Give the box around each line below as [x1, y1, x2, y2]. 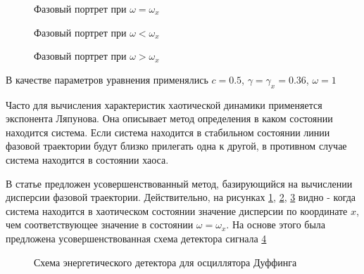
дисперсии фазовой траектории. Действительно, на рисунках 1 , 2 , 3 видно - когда [6, 190, 356, 204]
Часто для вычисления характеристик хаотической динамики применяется [6, 97, 322, 112]
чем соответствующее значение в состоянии [6, 217, 194, 232]
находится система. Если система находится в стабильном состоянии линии [6, 124, 330, 139]
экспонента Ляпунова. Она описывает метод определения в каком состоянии [6, 111, 333, 126]
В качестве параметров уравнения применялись [6, 72, 208, 86]
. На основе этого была [226, 217, 326, 232]
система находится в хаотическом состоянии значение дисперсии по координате [6, 203, 348, 218]
